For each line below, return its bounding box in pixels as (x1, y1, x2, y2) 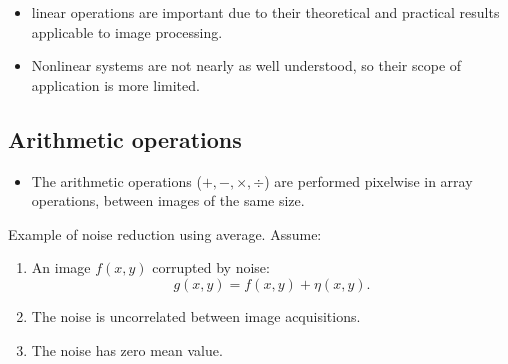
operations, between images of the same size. (31, 190, 305, 211)
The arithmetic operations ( (31, 170, 202, 191)
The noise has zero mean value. (31, 339, 223, 360)
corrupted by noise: (152, 257, 270, 278)
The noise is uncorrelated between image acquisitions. (31, 305, 361, 326)
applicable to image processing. (31, 21, 223, 42)
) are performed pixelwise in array (264, 170, 473, 191)
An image (31, 257, 91, 278)
